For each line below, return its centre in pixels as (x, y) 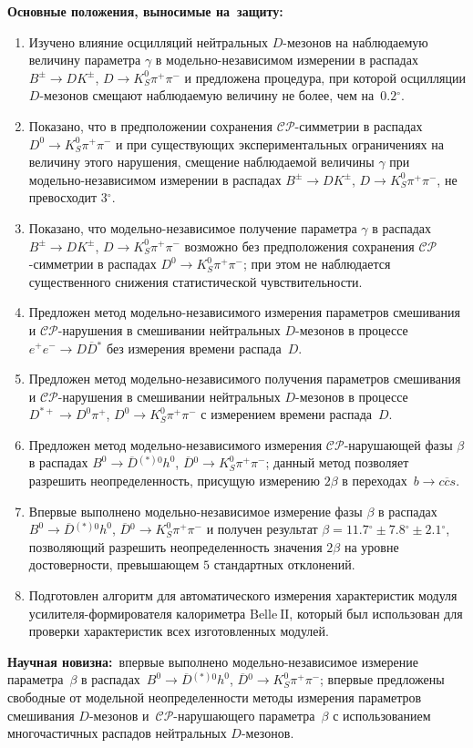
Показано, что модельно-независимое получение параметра (193, 227)
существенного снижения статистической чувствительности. (195, 281)
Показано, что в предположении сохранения (151, 125)
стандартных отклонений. (284, 564)
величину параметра (85, 60)
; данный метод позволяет (337, 462)
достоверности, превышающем (114, 564)
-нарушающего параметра (244, 715)
